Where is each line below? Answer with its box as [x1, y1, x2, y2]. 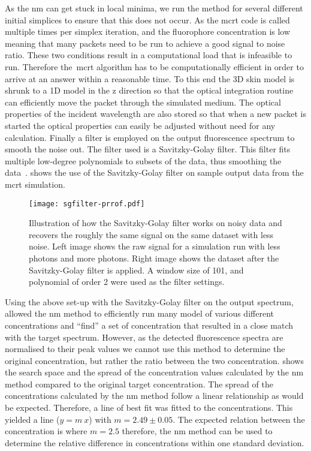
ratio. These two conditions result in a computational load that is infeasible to [5, 49, 292, 61]
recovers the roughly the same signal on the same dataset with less [29, 228, 274, 240]
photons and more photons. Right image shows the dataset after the [29, 251, 279, 264]
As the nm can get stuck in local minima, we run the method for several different [5, 2, 303, 14]
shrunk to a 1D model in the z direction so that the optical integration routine [5, 84, 294, 97]
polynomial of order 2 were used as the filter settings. [29, 275, 225, 288]
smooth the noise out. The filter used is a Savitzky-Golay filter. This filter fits [5, 143, 291, 155]
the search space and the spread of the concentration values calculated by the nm [5, 366, 304, 378]
